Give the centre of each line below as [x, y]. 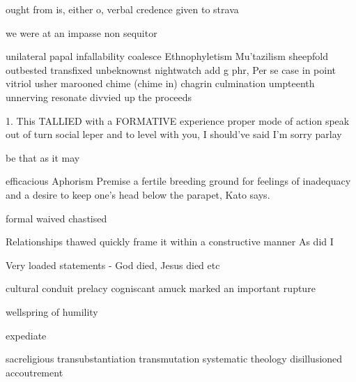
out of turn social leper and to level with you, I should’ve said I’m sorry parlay [174, 134]
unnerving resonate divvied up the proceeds [99, 97]
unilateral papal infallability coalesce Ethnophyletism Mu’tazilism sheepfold [167, 56]
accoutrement [34, 372]
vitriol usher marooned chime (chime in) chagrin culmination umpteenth [160, 83]
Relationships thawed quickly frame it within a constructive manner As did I [170, 242]
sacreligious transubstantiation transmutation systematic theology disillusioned [174, 359]
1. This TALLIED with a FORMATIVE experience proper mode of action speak [178, 120]
